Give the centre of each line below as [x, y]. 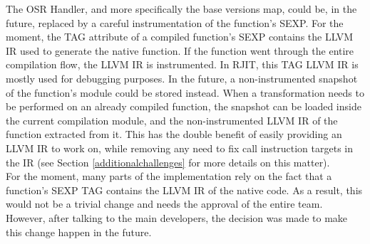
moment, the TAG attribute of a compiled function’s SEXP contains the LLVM [180, 37]
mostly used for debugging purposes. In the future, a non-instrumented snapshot [182, 78]
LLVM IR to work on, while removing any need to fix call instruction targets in [180, 148]
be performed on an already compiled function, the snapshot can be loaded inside [184, 106]
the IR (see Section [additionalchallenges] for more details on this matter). [168, 162]
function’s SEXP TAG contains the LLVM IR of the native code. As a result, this [184, 190]
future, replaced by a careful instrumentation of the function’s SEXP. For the [175, 22]
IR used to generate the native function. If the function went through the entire [180, 50]
